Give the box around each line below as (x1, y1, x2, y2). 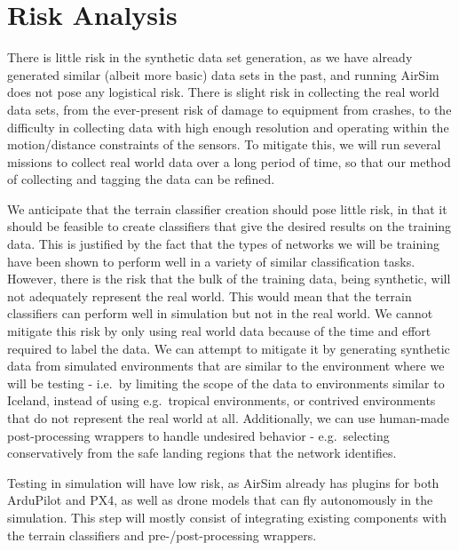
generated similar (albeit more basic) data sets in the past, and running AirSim (7, 65, 439, 84)
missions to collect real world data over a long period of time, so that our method (7, 152, 451, 171)
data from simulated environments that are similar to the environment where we (7, 356, 445, 375)
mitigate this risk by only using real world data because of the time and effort (7, 322, 431, 340)
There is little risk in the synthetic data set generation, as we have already (7, 48, 413, 67)
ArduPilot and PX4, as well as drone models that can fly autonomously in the (7, 491, 433, 509)
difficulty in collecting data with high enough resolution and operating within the (7, 117, 449, 136)
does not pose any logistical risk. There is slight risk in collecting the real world (7, 83, 439, 101)
